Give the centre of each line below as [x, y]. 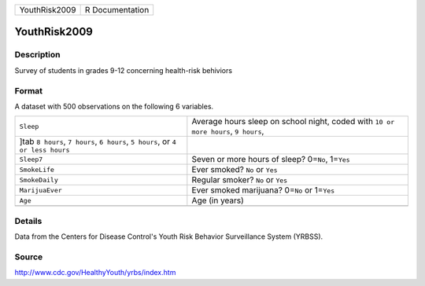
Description [37, 55]
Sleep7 [31, 159]
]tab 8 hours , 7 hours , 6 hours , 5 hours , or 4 [98, 141]
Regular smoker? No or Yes [240, 180]
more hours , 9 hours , [228, 131]
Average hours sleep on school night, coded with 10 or [293, 122]
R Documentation [117, 10]
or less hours [44, 150]
